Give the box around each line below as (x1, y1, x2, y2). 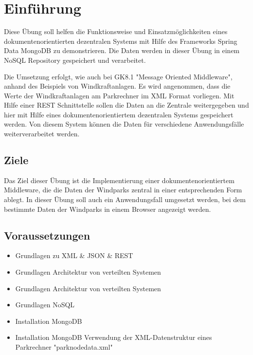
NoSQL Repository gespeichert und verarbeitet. (4, 55, 146, 65)
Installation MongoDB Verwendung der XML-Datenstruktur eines (15, 332, 212, 342)
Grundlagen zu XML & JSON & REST (15, 250, 133, 261)
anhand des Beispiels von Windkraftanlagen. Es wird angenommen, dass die (4, 81, 231, 91)
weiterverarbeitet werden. (4, 129, 80, 139)
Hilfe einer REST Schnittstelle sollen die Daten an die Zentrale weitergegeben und (4, 100, 249, 110)
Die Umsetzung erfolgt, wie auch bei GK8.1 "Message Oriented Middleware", (4, 71, 233, 81)
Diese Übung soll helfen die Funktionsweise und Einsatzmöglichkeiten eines (4, 26, 228, 37)
